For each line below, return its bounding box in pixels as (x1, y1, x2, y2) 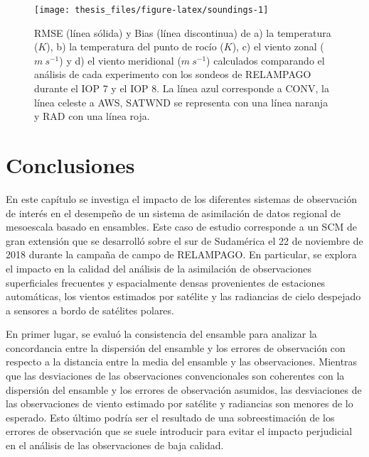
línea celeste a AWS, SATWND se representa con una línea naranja (34, 94, 328, 109)
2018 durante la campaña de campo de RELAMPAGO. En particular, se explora (6, 247, 357, 262)
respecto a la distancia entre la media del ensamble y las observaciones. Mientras (6, 354, 358, 369)
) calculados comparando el (206, 53, 325, 67)
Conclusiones (6, 150, 135, 179)
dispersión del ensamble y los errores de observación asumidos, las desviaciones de (6, 382, 362, 397)
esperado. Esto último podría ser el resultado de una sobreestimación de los (6, 409, 335, 424)
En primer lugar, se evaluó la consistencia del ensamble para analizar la (6, 326, 317, 341)
